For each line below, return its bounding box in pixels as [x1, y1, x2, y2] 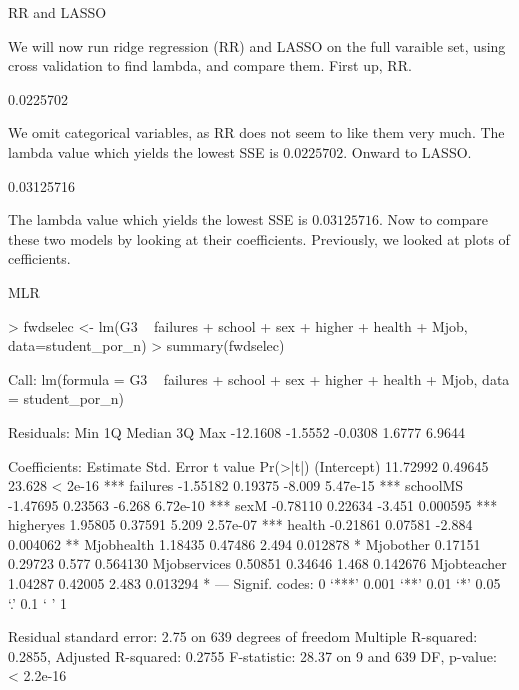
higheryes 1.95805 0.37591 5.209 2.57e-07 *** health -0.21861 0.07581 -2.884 [8, 514, 473, 535]
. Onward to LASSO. [343, 141, 472, 162]
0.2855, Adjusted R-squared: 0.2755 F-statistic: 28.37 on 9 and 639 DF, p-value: [8, 645, 497, 666]
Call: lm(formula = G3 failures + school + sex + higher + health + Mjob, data [8, 368, 510, 389]
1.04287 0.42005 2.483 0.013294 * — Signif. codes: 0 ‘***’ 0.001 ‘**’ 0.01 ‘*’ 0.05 [8, 573, 501, 594]
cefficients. [8, 248, 71, 269]
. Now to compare [379, 209, 488, 230]
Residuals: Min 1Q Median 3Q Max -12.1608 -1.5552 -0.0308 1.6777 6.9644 [8, 421, 465, 442]
